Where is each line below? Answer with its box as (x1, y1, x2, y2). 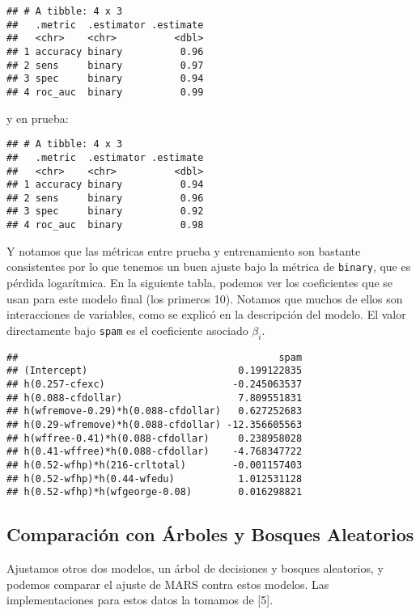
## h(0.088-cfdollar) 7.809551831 (6, 392, 303, 404)
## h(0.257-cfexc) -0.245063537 (6, 378, 303, 390)
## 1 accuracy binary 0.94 (6, 179, 204, 191)
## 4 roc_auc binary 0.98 (6, 219, 204, 231)
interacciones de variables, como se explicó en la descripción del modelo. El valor (6, 306, 406, 323)
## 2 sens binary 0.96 (6, 192, 204, 204)
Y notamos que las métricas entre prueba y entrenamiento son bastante (6, 242, 361, 259)
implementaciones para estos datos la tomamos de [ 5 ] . (6, 591, 274, 608)
